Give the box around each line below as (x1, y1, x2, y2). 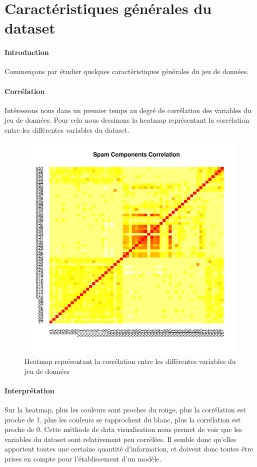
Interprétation (4, 385, 54, 395)
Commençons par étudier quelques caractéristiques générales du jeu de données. (4, 66, 249, 77)
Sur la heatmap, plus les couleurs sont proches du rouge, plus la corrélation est (4, 404, 246, 415)
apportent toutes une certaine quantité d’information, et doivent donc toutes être (4, 443, 253, 454)
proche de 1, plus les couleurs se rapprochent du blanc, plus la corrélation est (4, 414, 241, 424)
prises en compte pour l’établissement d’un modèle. (4, 453, 161, 464)
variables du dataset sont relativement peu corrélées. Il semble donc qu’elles (4, 433, 236, 444)
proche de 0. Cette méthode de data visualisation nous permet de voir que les (4, 424, 242, 434)
